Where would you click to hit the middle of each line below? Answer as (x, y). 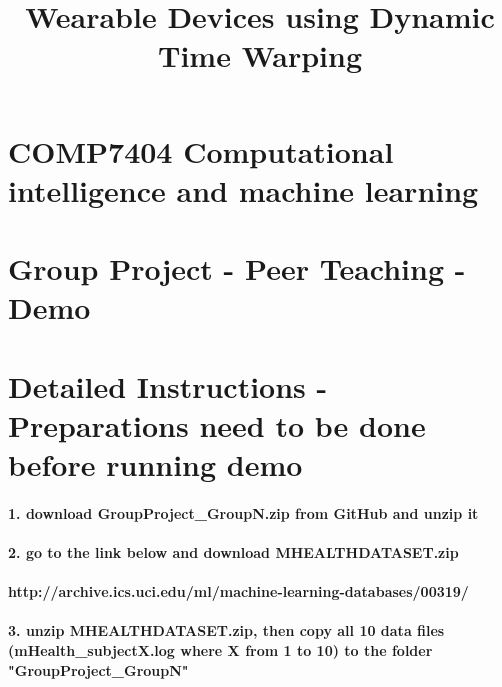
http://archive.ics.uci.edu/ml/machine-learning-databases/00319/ (238, 591)
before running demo (155, 464)
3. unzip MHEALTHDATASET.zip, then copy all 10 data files (226, 630)
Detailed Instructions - (168, 385)
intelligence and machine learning (243, 189)
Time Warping (260, 55)
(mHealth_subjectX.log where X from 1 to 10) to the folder (220, 650)
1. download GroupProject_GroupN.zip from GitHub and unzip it (243, 512)
